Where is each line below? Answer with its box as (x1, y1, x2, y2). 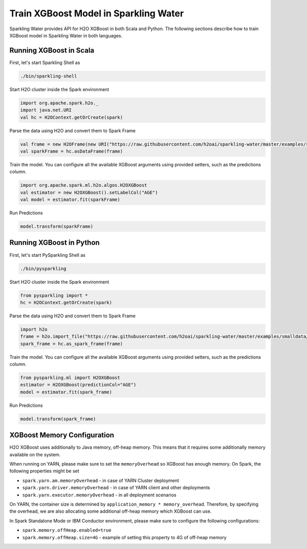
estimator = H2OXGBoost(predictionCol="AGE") (20, 382, 137, 388)
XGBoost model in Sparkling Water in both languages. (9, 32, 123, 38)
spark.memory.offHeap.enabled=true (22, 528, 112, 533)
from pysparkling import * (20, 292, 88, 298)
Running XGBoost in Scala (9, 46, 95, 55)
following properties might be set (9, 468, 79, 474)
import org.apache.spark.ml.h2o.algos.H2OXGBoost (20, 182, 147, 188)
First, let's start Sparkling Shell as (9, 59, 80, 65)
